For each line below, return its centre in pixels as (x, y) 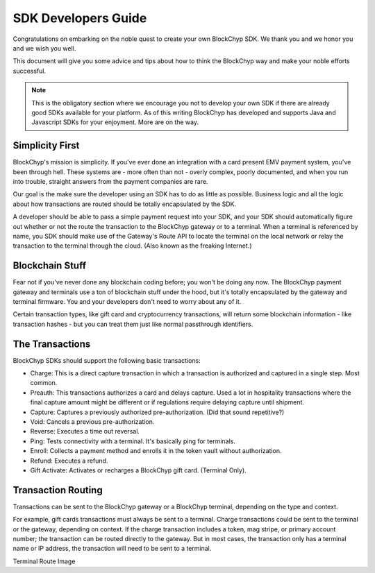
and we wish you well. (44, 48)
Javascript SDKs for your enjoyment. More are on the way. (115, 122)
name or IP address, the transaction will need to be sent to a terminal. (112, 549)
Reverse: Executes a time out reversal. (85, 431)
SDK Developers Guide (80, 18)
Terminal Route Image (44, 561)
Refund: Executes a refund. (69, 461)
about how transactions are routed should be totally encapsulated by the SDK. (125, 204)
